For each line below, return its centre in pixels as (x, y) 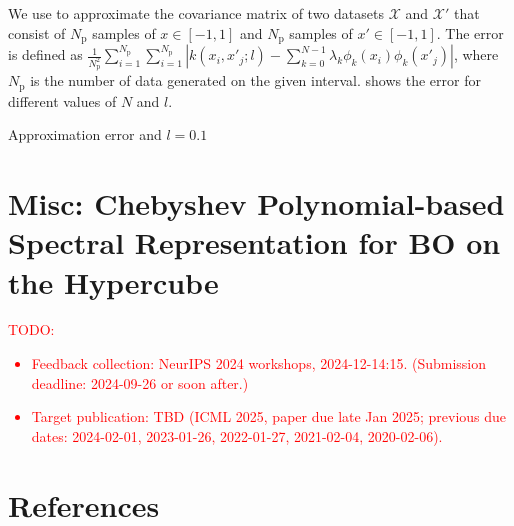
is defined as (45, 54)
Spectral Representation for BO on (254, 242)
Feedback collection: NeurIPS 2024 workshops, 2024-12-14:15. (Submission (259, 363)
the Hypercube (113, 281)
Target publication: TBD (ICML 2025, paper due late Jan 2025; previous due (269, 416)
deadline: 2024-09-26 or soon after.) (140, 382)
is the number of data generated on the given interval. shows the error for (255, 80)
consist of (37, 32)
